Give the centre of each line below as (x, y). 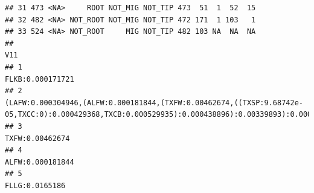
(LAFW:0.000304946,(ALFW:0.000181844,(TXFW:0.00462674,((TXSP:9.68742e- (154, 103)
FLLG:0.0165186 (35, 185)
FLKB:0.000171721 (40, 79)
